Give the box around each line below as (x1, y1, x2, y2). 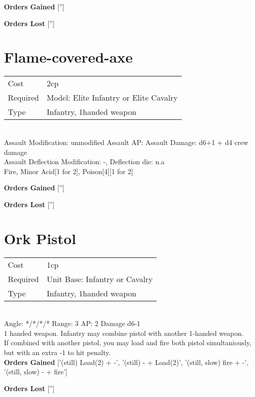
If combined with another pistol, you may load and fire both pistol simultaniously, (4, 337, 252, 348)
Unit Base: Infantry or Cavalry (46, 273, 153, 285)
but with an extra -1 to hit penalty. (4, 347, 111, 357)
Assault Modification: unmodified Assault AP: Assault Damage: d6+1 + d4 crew (4, 137, 249, 147)
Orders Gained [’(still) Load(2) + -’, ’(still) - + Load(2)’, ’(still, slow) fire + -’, (4, 357, 249, 367)
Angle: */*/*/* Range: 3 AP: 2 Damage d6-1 (4, 318, 141, 328)
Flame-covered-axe (4, 47, 133, 67)
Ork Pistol (4, 228, 76, 248)
